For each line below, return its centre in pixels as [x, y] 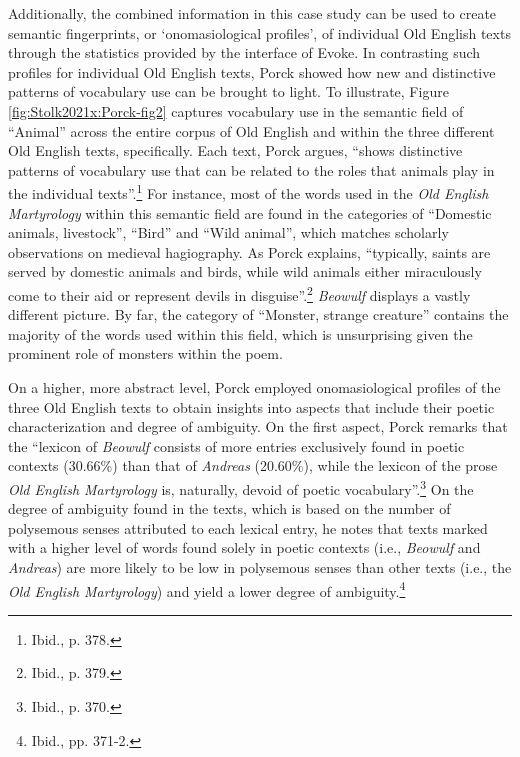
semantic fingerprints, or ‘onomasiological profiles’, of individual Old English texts [259, 32]
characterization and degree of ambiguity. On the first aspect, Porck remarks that [258, 426]
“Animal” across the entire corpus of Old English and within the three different [251, 130]
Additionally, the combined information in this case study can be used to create [252, 13]
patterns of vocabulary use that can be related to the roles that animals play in [251, 169]
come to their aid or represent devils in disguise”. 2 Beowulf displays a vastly [239, 293]
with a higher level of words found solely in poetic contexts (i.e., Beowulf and [244, 547]
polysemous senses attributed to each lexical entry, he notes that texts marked [248, 527]
